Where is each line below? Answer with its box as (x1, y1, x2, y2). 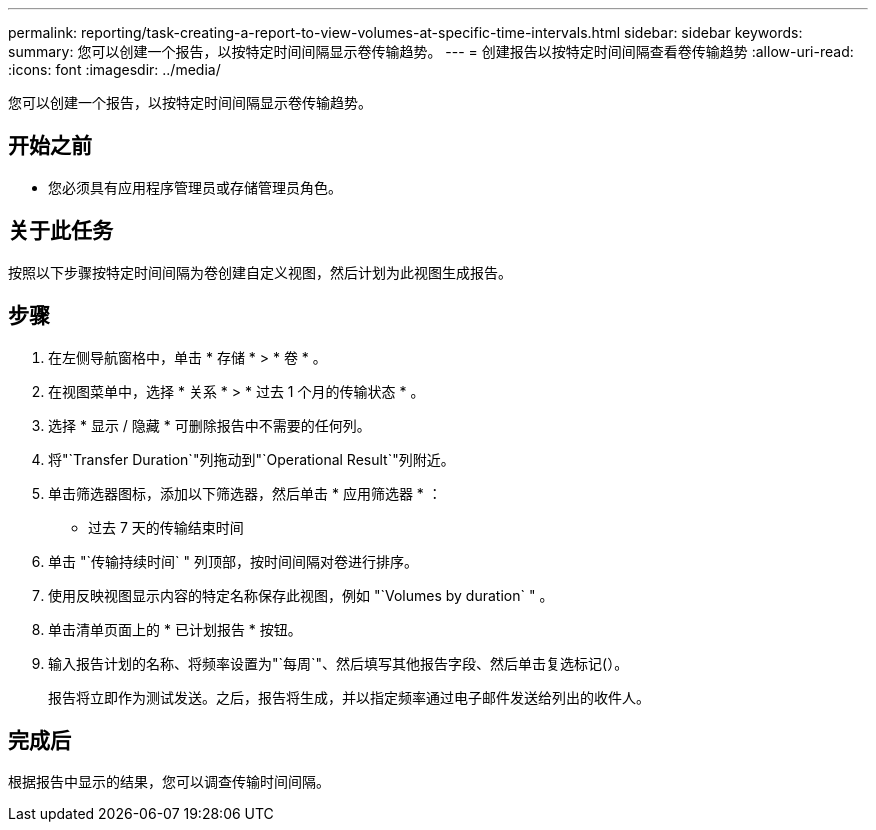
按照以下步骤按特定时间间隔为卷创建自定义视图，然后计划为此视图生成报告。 (8, 263, 512, 281)
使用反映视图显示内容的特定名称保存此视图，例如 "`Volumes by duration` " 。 (48, 586, 554, 604)
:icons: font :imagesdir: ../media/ (8, 61, 221, 78)
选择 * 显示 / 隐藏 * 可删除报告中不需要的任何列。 (48, 416, 371, 434)
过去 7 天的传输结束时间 (88, 518, 244, 536)
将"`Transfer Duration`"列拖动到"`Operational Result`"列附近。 (48, 450, 455, 468)
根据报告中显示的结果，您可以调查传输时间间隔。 (8, 773, 330, 791)
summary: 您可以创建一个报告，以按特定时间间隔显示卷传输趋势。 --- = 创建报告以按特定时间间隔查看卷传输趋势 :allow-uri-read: (8, 43, 854, 60)
